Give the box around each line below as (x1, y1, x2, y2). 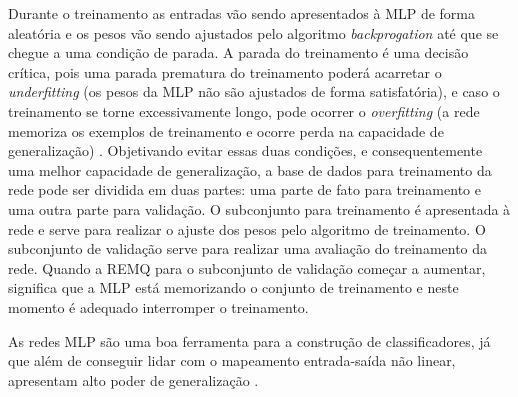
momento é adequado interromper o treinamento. (8, 296, 309, 317)
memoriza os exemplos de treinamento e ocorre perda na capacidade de (8, 120, 444, 141)
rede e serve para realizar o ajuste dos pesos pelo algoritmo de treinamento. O (8, 218, 486, 239)
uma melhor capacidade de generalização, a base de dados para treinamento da (8, 159, 492, 180)
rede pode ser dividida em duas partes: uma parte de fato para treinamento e (8, 179, 481, 200)
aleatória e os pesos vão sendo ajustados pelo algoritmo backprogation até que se (8, 22, 499, 43)
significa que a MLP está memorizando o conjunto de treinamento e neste (8, 277, 459, 298)
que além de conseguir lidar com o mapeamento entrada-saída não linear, (8, 350, 456, 371)
